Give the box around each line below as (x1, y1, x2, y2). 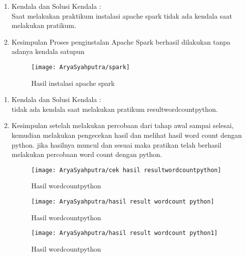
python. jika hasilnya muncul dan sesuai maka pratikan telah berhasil (11, 139, 221, 150)
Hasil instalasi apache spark (31, 77, 115, 88)
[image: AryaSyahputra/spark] (31, 63, 130, 71)
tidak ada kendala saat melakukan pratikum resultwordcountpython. (11, 103, 218, 114)
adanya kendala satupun (11, 46, 85, 56)
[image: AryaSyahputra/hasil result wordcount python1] (31, 230, 218, 237)
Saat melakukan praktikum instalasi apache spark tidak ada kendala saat (11, 10, 232, 21)
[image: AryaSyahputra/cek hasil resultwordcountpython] (31, 166, 221, 174)
